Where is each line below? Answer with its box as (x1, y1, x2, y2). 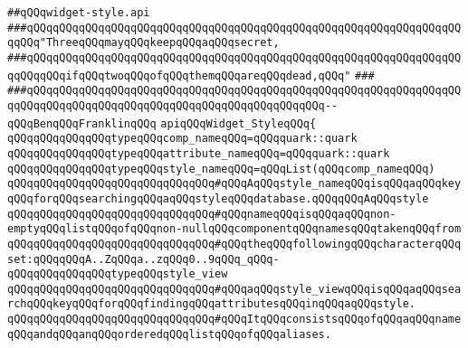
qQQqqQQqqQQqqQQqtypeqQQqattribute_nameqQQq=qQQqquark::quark (7, 146, 390, 160)
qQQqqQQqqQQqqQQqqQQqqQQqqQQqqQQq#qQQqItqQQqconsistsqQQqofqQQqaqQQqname (7, 313, 462, 326)
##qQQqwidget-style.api (7, 6, 150, 19)
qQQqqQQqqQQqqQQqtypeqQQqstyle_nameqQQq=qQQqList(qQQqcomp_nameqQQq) (7, 162, 435, 175)
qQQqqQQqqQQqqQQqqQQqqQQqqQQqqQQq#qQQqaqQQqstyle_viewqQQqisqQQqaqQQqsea (7, 282, 462, 296)
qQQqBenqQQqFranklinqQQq (7, 117, 157, 130)
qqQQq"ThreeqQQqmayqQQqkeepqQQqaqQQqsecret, (7, 36, 280, 50)
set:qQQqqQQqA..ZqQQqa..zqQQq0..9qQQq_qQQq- (7, 252, 280, 266)
